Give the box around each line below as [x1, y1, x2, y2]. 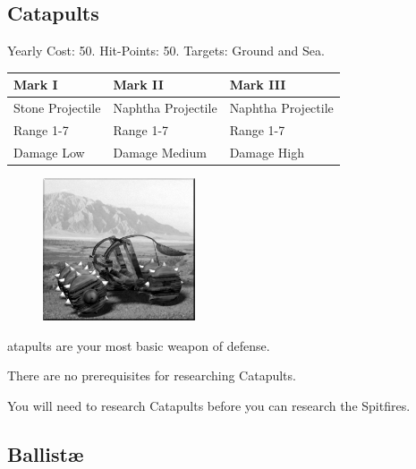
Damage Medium [113, 142, 207, 161]
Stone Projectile [13, 98, 101, 117]
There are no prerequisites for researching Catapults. [7, 366, 296, 385]
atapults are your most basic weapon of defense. [7, 336, 270, 354]
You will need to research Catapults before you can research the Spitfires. [7, 396, 411, 414]
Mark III [229, 75, 286, 94]
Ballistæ [7, 439, 84, 467]
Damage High [229, 142, 305, 161]
